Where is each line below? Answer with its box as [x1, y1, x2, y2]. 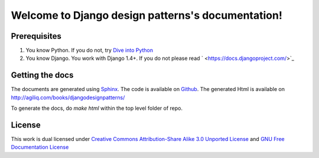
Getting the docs [11, 70, 74, 80]
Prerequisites [11, 31, 61, 41]
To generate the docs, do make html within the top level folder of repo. [11, 105, 183, 112]
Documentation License [11, 144, 69, 151]
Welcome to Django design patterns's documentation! [11, 9, 283, 22]
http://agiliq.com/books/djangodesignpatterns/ [11, 94, 125, 101]
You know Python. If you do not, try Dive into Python [25, 47, 154, 54]
